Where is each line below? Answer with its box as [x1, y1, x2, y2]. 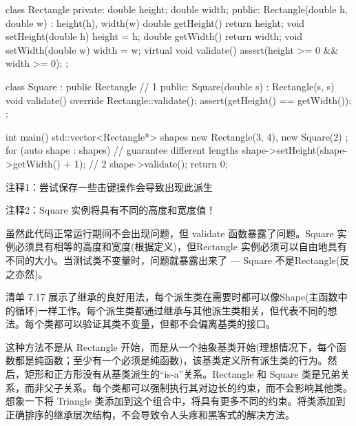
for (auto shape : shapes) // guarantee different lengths [6, 143, 239, 157]
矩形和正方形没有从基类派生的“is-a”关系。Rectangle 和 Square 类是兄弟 [24, 367, 341, 381]
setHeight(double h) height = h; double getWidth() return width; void [6, 29, 303, 43]
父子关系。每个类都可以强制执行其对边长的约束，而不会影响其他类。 [43, 380, 353, 394]
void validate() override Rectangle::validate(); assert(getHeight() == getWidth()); [6, 92, 352, 107]
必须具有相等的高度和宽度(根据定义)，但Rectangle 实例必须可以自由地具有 [14, 239, 347, 254]
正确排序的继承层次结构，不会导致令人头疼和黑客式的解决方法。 [6, 407, 295, 421]
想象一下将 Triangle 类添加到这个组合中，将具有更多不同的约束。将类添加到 [6, 394, 346, 408]
